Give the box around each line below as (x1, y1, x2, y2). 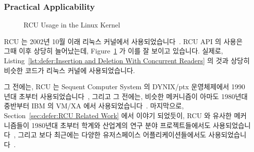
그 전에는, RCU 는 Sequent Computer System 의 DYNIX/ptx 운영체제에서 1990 (4, 81, 245, 92)
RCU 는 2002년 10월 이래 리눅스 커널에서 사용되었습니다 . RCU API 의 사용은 (4, 36, 243, 46)
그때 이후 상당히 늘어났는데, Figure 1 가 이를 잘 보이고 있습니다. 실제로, (4, 46, 223, 56)
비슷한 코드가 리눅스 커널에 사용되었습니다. (4, 65, 135, 75)
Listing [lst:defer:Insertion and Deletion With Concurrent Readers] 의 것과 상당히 (4, 55, 250, 65)
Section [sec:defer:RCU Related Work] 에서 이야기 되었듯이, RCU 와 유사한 (4, 110, 232, 120)
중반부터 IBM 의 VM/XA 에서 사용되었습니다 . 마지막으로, (4, 101, 184, 111)
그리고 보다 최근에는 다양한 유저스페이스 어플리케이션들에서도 (18, 129, 206, 140)
